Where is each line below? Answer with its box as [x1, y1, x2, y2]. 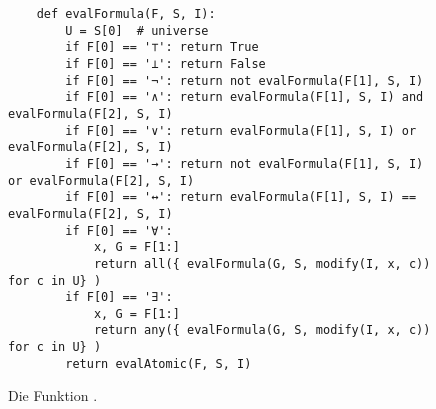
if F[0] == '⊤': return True [65, 40, 259, 55]
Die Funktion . [8, 385, 98, 406]
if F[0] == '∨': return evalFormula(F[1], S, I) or [65, 123, 417, 138]
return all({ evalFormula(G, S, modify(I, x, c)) [93, 256, 431, 271]
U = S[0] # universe [65, 23, 209, 38]
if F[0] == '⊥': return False [65, 56, 266, 71]
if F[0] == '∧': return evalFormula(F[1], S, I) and [65, 90, 424, 105]
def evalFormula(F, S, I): [36, 7, 216, 21]
